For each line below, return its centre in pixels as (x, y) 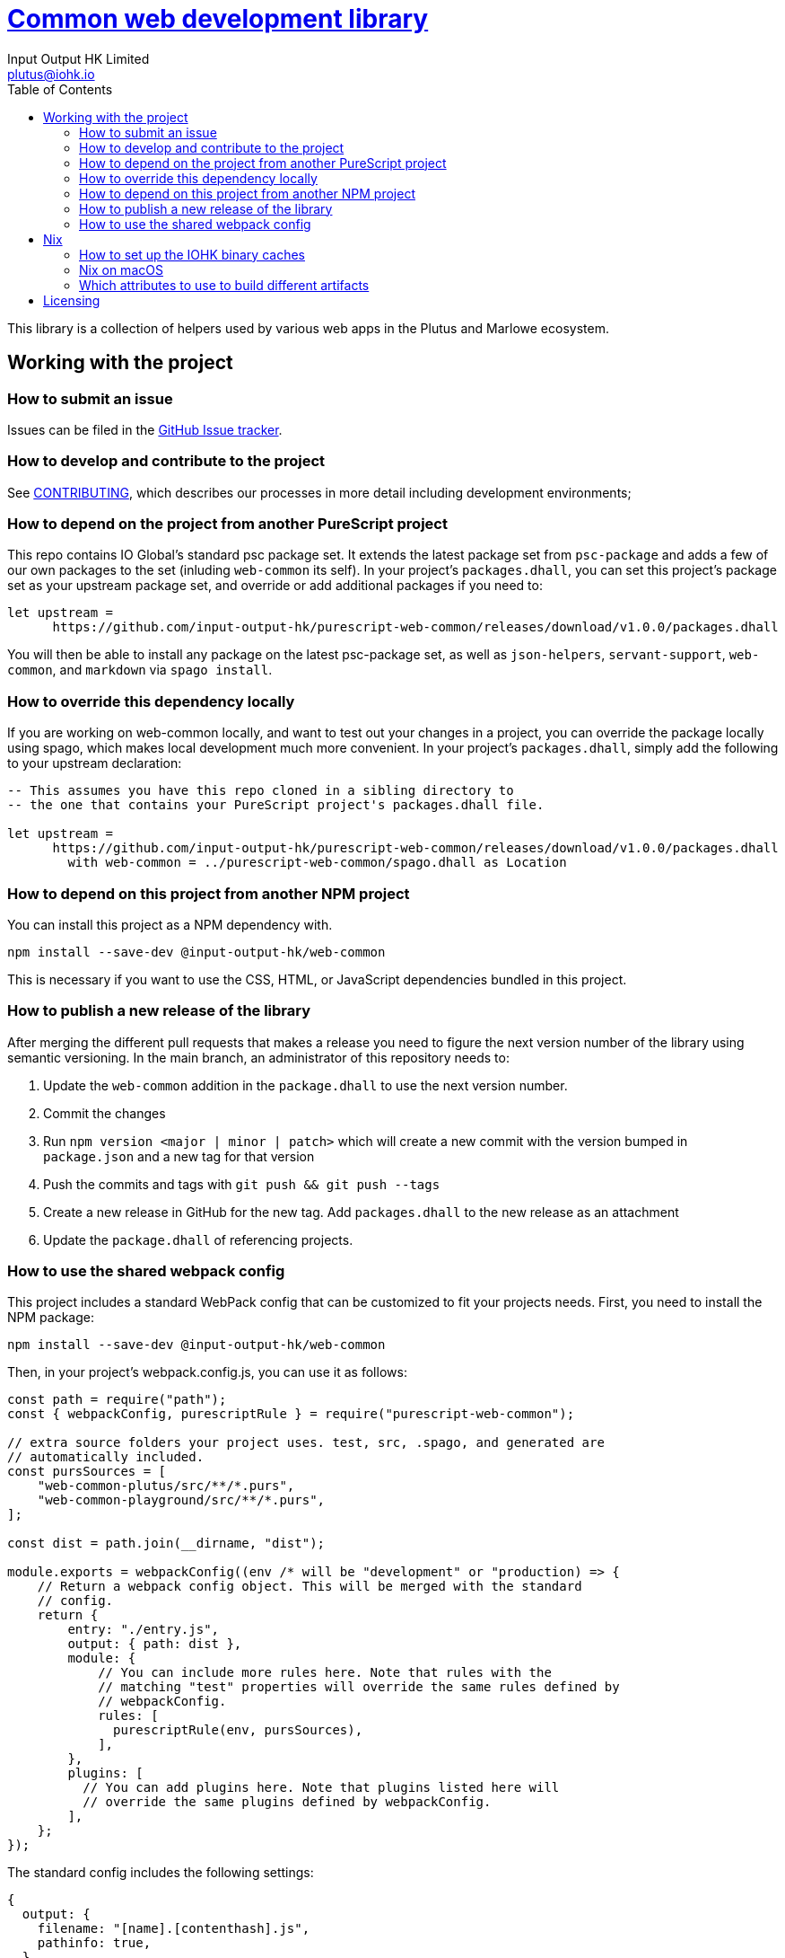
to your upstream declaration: (95, 763)
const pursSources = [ (87, 1472)
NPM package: (51, 1318)
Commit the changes (105, 1113)
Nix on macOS (121, 269)
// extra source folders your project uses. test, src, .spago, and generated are (306, 1443)
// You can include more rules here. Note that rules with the (325, 1673)
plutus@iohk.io (51, 74)
